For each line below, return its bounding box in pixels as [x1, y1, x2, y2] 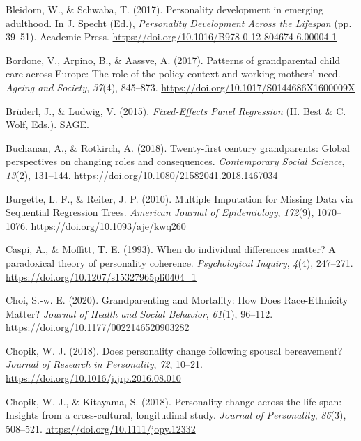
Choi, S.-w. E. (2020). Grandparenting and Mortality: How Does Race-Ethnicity [6, 293, 348, 307]
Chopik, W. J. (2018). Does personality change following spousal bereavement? [6, 343, 343, 357]
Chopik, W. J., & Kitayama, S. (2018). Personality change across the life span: [6, 394, 342, 408]
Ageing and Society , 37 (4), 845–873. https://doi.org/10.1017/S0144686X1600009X [6, 79, 355, 94]
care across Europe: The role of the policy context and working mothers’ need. [6, 66, 341, 81]
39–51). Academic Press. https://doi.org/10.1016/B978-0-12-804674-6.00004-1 [6, 29, 337, 44]
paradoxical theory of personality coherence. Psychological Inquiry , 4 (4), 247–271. [6, 255, 353, 270]
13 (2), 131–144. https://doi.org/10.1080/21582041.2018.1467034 [6, 167, 278, 182]
